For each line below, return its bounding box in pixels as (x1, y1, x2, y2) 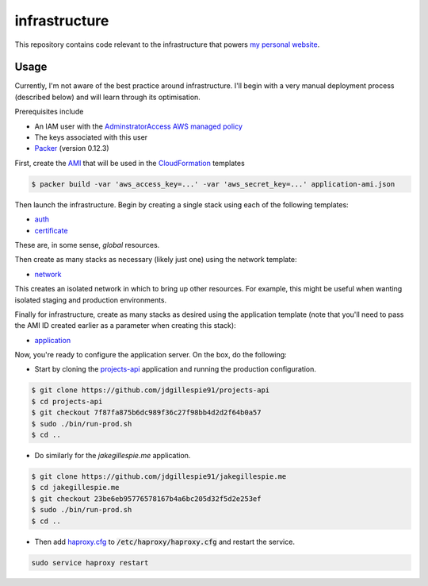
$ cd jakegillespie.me (31, 483, 120, 492)
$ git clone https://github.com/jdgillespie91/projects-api (31, 386, 270, 395)
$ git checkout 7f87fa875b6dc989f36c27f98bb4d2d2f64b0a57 (31, 408, 262, 417)
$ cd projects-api (31, 397, 103, 406)
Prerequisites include (14, 107, 84, 117)
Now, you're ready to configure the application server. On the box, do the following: (14, 350, 287, 360)
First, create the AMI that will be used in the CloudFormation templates (14, 158, 245, 168)
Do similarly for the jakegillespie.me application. (34, 450, 191, 460)
